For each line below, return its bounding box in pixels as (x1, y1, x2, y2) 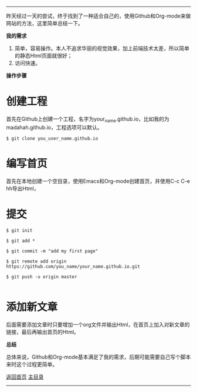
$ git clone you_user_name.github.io (6, 135, 98, 141)
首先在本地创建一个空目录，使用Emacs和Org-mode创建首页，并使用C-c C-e (6, 177, 191, 184)
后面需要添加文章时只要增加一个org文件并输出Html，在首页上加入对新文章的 (6, 321, 190, 328)
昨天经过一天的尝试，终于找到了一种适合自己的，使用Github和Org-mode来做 (6, 12, 191, 19)
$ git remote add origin (6, 258, 67, 264)
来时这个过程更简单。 (6, 360, 57, 368)
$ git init (6, 227, 33, 233)
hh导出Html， (6, 185, 39, 192)
